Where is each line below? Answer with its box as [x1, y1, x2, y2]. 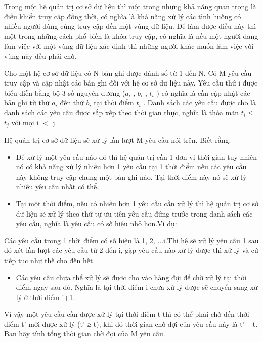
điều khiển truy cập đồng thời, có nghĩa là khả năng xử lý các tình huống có [4, 11, 241, 21]
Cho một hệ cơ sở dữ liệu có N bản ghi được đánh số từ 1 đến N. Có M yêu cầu [4, 67, 252, 78]
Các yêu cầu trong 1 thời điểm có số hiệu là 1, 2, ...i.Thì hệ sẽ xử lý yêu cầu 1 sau [4, 235, 259, 245]
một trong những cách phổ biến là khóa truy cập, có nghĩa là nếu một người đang [4, 30, 258, 41]
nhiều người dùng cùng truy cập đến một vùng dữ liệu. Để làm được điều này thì [4, 21, 256, 31]
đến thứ [60, 97, 84, 108]
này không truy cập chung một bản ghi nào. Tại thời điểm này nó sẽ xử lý [16, 171, 247, 182]
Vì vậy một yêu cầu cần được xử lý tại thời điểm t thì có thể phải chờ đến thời [4, 309, 249, 319]
